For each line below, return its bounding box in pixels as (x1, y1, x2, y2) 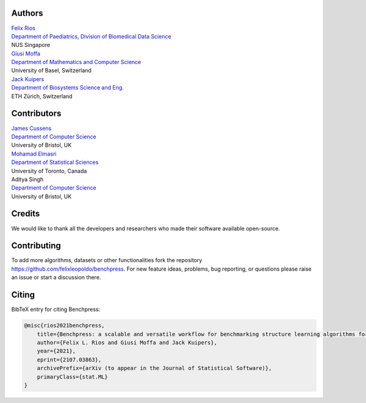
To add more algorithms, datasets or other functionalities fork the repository (11, 257, 203, 264)
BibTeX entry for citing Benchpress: (11, 305, 101, 313)
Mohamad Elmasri (11, 150, 57, 157)
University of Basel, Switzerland (11, 67, 91, 74)
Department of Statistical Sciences (11, 159, 99, 166)
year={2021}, (37, 348, 76, 355)
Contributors (11, 109, 62, 119)
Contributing (11, 241, 61, 251)
